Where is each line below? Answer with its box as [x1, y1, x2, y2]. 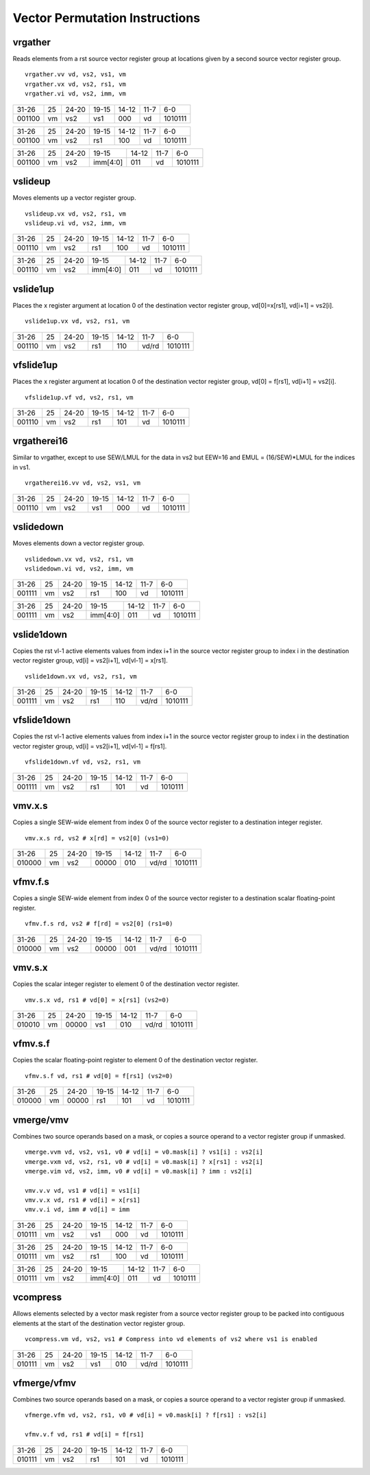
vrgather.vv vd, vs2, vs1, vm [25, 71, 127, 78]
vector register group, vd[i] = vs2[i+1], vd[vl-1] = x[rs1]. [12, 656, 168, 665]
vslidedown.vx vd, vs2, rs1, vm [25, 555, 134, 563]
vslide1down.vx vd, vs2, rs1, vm [25, 672, 137, 680]
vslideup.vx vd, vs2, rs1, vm [25, 209, 127, 218]
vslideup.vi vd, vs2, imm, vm [25, 219, 127, 227]
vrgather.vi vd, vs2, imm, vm [25, 90, 127, 98]
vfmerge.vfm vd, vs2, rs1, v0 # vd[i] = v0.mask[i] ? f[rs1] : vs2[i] [25, 1411, 267, 1419]
